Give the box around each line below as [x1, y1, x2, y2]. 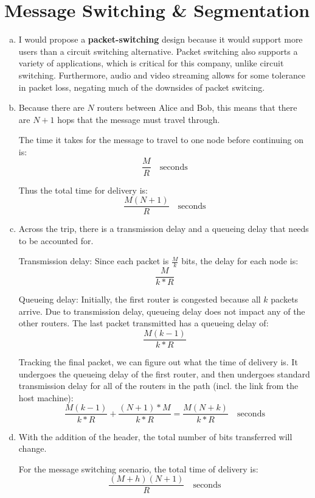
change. [18, 442, 47, 455]
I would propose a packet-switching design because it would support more [18, 33, 303, 46]
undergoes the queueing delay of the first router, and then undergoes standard [18, 367, 310, 380]
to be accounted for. [18, 234, 94, 247]
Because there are [18, 101, 85, 114]
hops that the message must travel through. [57, 113, 220, 125]
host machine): [18, 391, 74, 404]
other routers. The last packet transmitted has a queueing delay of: [18, 317, 269, 329]
